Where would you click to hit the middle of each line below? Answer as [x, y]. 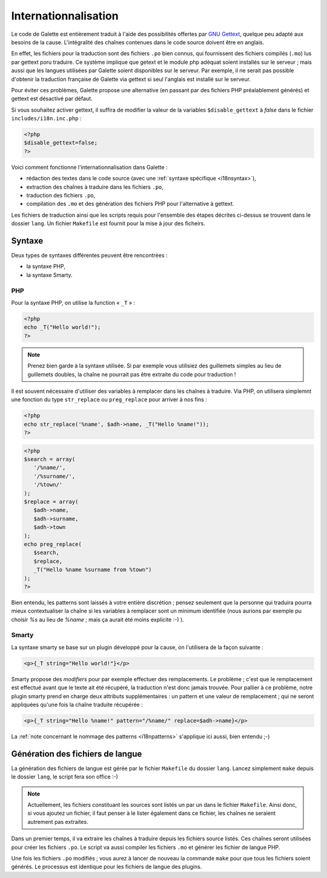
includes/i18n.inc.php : [46, 118]
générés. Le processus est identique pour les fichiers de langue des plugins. [107, 867]
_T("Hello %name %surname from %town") [93, 570]
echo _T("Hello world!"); [62, 327]
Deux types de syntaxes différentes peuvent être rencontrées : [89, 256]
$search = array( [50, 459]
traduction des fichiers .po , [61, 195]
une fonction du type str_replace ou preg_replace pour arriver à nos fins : [109, 400]
